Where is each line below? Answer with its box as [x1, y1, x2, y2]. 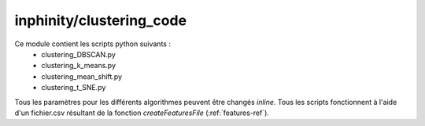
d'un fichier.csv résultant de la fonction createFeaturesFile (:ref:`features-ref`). [14, 108, 269, 117]
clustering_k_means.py [41, 61, 116, 70]
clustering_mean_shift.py [41, 71, 122, 81]
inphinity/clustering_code [14, 12, 187, 29]
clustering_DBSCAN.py [41, 49, 116, 59]
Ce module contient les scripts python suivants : [14, 39, 171, 49]
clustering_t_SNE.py [41, 83, 106, 92]
